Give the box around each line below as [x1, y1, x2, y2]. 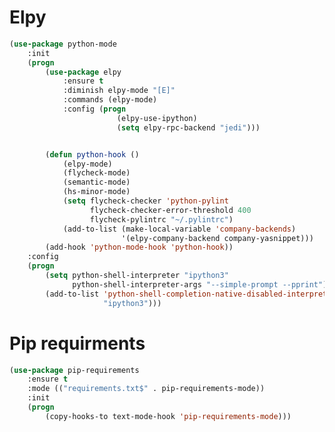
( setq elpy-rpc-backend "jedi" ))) [116, 122, 261, 133]
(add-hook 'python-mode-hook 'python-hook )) [45, 242, 234, 253]
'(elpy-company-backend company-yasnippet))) [120, 233, 314, 243]
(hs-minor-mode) [62, 187, 131, 197]
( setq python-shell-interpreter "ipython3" [45, 271, 229, 281]
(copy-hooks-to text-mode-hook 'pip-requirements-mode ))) [45, 411, 292, 421]
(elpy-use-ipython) [116, 113, 198, 123]
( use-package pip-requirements [9, 365, 140, 375]
